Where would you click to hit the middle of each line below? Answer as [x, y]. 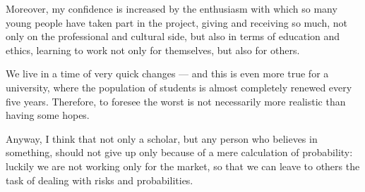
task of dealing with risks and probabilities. [100, 180]
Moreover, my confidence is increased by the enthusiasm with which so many [172, 8]
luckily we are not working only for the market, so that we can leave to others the [183, 166]
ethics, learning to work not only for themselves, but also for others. [153, 50]
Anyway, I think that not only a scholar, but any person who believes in [162, 138]
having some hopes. [48, 115]
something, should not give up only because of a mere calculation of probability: [179, 152]
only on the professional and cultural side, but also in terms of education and [173, 36]
